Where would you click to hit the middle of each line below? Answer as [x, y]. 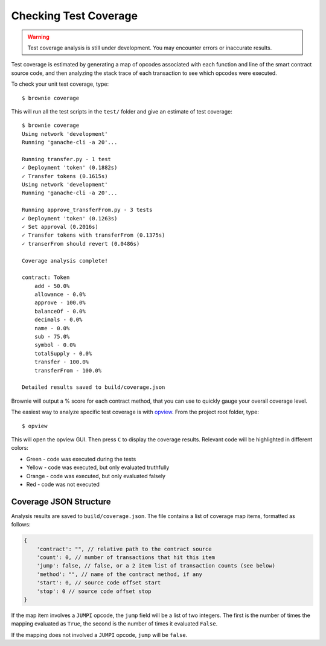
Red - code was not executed [63, 484]
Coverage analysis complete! [65, 261]
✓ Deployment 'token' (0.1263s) [70, 218]
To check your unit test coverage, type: [60, 84]
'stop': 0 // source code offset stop [94, 591]
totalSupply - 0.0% [63, 353]
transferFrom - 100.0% [68, 370]
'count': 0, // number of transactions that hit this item [126, 557]
